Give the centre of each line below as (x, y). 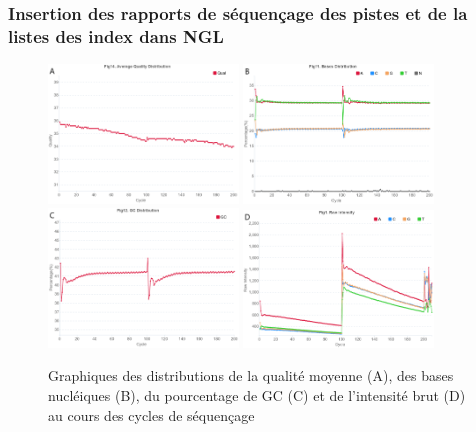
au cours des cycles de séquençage (151, 414)
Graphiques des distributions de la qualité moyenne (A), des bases (251, 375)
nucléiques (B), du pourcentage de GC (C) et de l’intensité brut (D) (257, 395)
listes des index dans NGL (116, 35)
